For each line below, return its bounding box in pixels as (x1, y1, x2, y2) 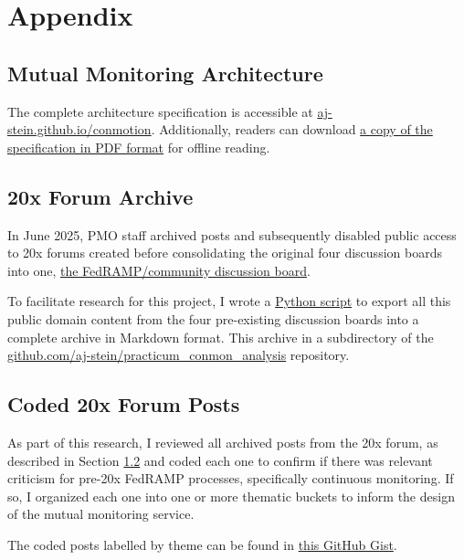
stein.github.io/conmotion (7, 120, 152, 139)
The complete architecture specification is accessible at (7, 101, 313, 121)
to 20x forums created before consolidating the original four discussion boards (7, 243, 442, 262)
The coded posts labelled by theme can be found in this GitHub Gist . (7, 534, 397, 554)
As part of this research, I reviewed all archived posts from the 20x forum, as (7, 432, 438, 451)
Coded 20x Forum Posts (7, 390, 240, 418)
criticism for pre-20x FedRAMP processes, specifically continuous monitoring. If (7, 469, 454, 488)
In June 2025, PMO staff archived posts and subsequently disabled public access (7, 225, 457, 244)
